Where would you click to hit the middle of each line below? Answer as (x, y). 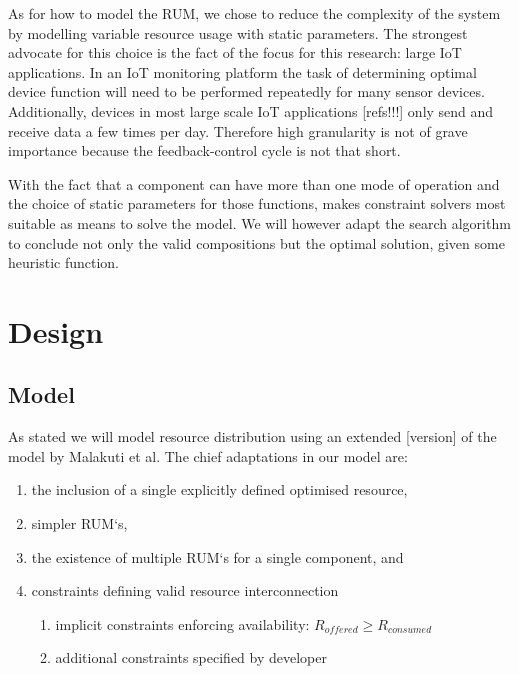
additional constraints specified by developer (191, 657)
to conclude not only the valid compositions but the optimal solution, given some (256, 242)
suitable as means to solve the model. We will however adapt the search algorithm (259, 222)
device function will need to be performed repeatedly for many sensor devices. (246, 91)
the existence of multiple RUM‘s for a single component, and (217, 556)
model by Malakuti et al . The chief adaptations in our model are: (208, 455)
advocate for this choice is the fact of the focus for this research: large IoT (235, 52)
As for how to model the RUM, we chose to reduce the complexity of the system (254, 13)
